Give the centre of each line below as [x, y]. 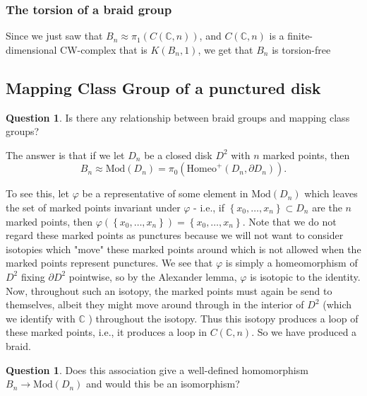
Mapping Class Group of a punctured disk [163, 87]
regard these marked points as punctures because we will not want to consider [175, 235]
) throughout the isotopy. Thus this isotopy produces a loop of [223, 318]
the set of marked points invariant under [93, 207]
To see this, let [37, 193]
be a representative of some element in [165, 193]
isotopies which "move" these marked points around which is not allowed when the [183, 249]
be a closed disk [178, 155]
